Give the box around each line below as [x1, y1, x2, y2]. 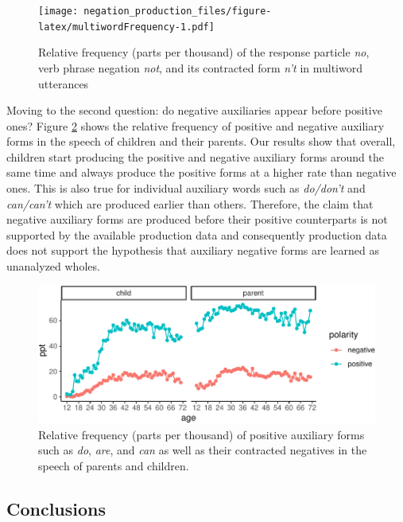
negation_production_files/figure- [83, 6, 272, 17]
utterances [38, 75, 89, 92]
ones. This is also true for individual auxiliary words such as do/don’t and [6, 180, 366, 197]
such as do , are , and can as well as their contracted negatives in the [38, 442, 367, 458]
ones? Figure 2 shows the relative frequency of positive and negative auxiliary [6, 117, 385, 134]
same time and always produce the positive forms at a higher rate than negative [6, 164, 397, 181]
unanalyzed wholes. [6, 258, 100, 275]
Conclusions [6, 497, 107, 520]
